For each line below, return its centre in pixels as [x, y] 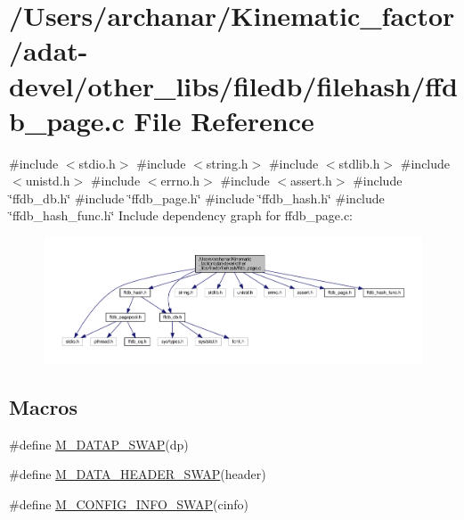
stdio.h [97, 163]
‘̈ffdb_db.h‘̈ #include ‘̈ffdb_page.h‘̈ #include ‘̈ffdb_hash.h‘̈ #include [197, 198]
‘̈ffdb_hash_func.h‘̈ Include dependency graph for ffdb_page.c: [181, 215]
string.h [227, 163]
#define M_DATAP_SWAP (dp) [99, 444]
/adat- [49, 50]
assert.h [311, 181]
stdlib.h [359, 163]
